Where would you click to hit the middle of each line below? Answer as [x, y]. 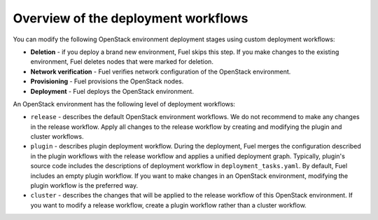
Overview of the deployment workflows [131, 18]
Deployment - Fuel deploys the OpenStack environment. [112, 91]
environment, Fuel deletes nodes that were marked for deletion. [122, 62]
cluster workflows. [57, 137]
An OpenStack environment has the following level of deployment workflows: [124, 104]
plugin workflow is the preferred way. [84, 186]
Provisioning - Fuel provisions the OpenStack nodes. [107, 81]
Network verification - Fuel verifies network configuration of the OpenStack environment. [161, 71]
